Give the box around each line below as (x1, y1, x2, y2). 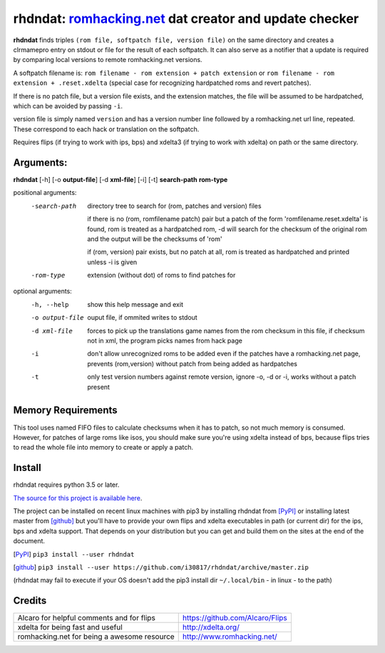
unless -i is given (87, 258, 138, 266)
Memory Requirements (13, 404, 118, 417)
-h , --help (31, 300, 69, 308)
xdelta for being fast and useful (17, 622, 123, 632)
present (87, 383, 111, 391)
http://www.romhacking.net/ (182, 632, 277, 642)
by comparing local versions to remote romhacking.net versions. (13, 56, 202, 64)
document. (13, 537, 46, 545)
